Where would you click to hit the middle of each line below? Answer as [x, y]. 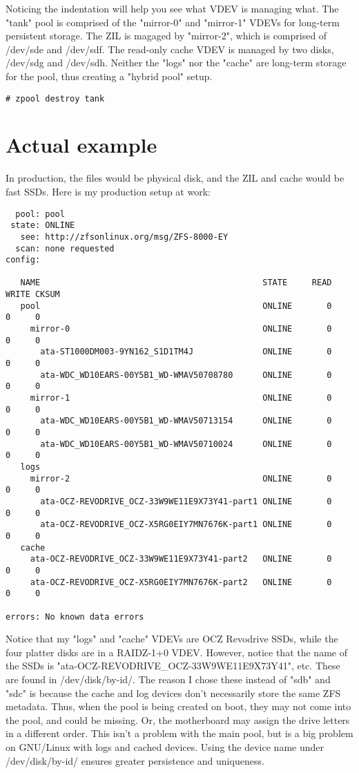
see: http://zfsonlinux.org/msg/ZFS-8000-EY [124, 237]
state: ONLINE [43, 226]
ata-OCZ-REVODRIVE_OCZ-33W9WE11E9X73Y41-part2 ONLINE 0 [181, 559]
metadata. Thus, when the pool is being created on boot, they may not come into [178, 706]
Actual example [81, 145]
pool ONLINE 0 [176, 306]
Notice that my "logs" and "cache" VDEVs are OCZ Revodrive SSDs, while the [172, 639]
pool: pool [40, 214]
